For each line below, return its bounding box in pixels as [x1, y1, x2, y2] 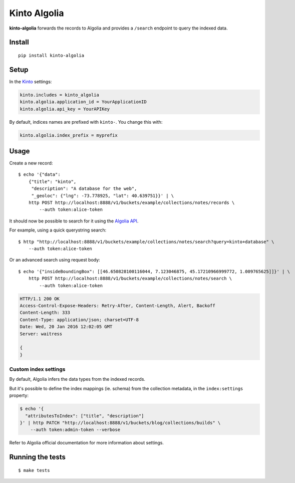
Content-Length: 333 [20, 310, 70, 316]
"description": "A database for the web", [31, 186, 137, 191]
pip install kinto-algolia [18, 53, 85, 58]
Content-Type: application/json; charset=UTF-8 [20, 317, 139, 323]
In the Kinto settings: [9, 78, 52, 85]
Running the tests [9, 453, 66, 461]
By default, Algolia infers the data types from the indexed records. [9, 376, 145, 382]
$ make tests [18, 467, 50, 473]
